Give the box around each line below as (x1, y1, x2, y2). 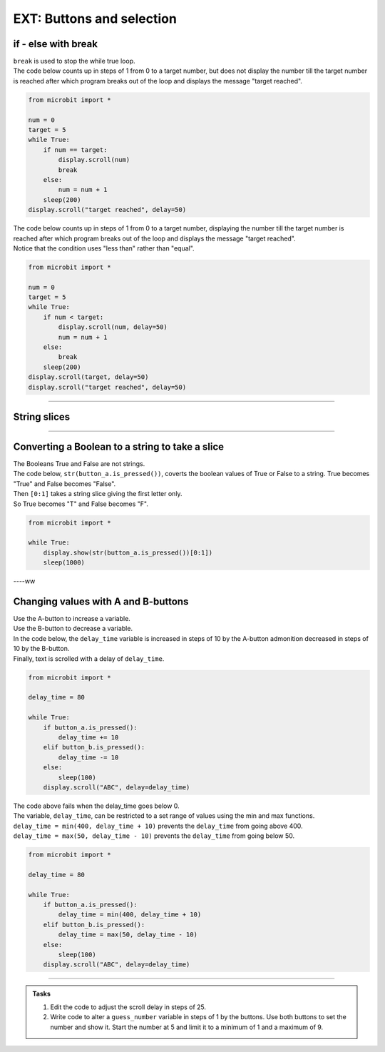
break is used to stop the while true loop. (13, 57, 135, 66)
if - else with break (13, 38, 98, 50)
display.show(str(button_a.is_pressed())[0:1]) (43, 548, 213, 557)
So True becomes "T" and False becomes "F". (13, 500, 149, 508)
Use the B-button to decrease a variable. (13, 624, 133, 633)
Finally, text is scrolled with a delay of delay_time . (13, 654, 165, 663)
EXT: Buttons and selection (13, 11, 178, 26)
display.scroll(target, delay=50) (28, 373, 149, 381)
